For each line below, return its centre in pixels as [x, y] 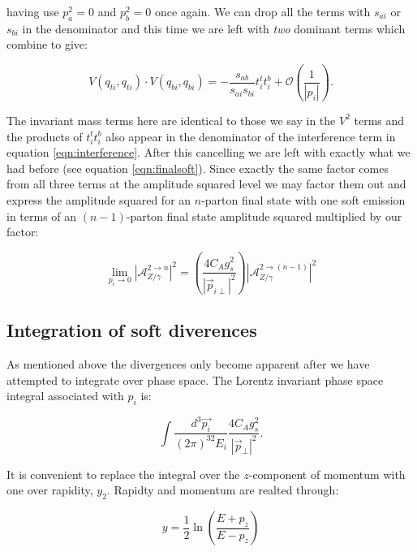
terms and [379, 120]
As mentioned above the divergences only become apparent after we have [188, 363]
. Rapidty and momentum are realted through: [223, 490]
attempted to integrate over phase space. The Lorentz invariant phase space [195, 379]
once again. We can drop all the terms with [262, 11]
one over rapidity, [50, 490]
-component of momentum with [327, 474]
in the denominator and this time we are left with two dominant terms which [214, 28]
